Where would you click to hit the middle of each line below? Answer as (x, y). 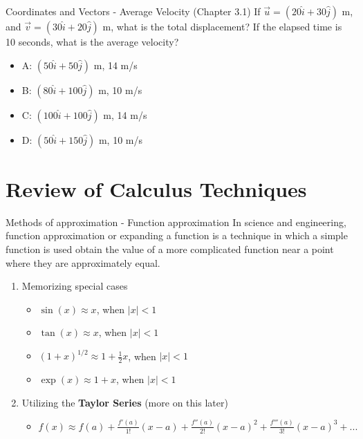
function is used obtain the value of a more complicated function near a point (170, 249)
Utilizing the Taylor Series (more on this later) (125, 402)
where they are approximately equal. (83, 262)
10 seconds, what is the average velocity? (92, 41)
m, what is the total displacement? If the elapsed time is (222, 26)
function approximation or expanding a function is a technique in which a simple (177, 235)
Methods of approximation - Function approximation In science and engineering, (176, 222)
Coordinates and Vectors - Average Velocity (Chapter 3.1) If (133, 11)
